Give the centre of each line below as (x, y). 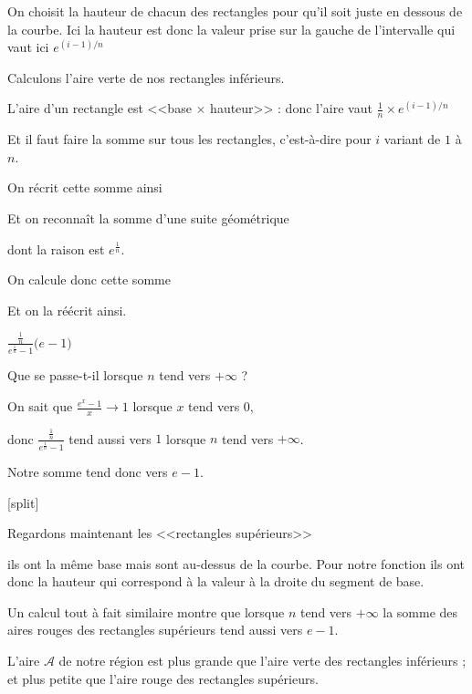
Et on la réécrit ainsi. (67, 310)
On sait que (40, 406)
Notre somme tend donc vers (88, 471)
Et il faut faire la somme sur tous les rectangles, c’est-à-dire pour (189, 139)
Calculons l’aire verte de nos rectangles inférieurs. (146, 77)
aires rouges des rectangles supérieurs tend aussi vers (155, 630)
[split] (23, 502)
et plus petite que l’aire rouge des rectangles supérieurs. (163, 678)
